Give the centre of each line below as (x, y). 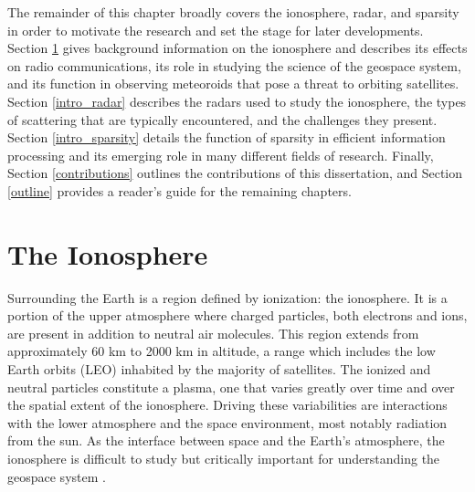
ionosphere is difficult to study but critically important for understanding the (224, 458)
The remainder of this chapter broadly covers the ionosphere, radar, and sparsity (233, 12)
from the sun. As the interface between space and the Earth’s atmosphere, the (226, 440)
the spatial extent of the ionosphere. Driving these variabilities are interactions (227, 405)
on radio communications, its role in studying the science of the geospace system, (234, 65)
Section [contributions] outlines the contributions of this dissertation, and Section (235, 173)
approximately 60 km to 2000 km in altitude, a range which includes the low (222, 351)
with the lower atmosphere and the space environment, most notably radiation (227, 422)
